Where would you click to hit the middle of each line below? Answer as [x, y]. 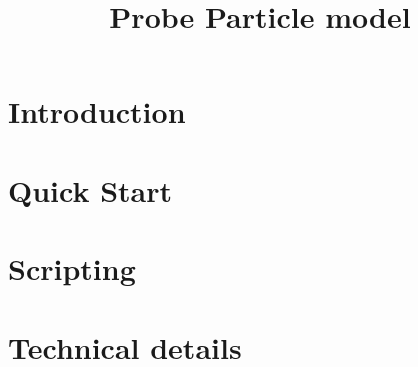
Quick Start [90, 189]
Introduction [97, 111]
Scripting [72, 268]
